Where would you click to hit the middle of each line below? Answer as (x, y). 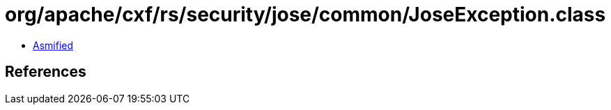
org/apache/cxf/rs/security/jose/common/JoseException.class (305, 15)
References (46, 72)
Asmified (53, 45)
